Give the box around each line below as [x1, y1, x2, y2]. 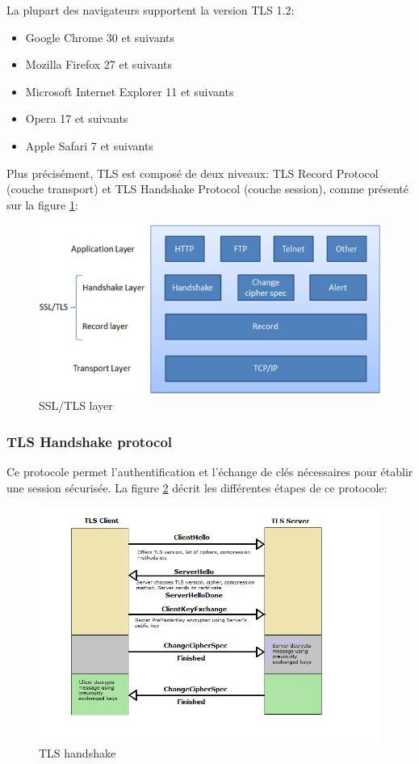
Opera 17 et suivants [25, 110, 128, 127]
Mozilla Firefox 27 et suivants [25, 56, 173, 73]
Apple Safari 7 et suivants [25, 137, 153, 154]
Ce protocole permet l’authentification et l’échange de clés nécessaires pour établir [6, 463, 413, 480]
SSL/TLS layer [39, 397, 113, 414]
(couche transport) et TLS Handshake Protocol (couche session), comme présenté [6, 180, 409, 197]
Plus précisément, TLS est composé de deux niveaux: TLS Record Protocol [6, 164, 379, 181]
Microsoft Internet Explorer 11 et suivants [25, 82, 234, 99]
